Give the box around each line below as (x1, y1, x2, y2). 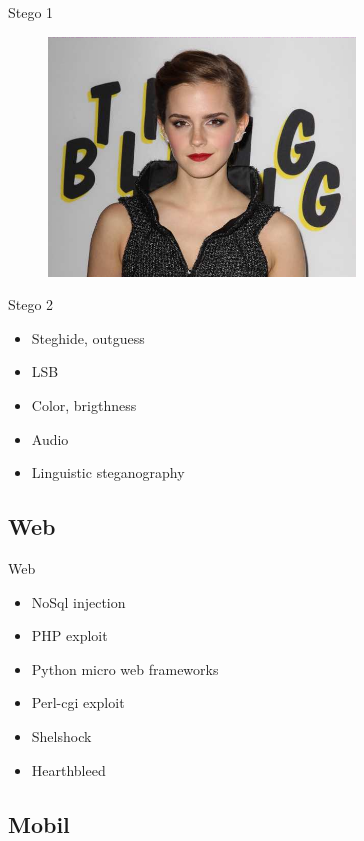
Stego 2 (8, 294, 54, 315)
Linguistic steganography (31, 462, 185, 483)
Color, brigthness (31, 394, 137, 415)
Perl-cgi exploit (31, 692, 125, 713)
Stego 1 (8, 2, 54, 22)
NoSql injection (31, 591, 126, 612)
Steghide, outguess (31, 327, 145, 348)
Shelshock (31, 725, 92, 746)
